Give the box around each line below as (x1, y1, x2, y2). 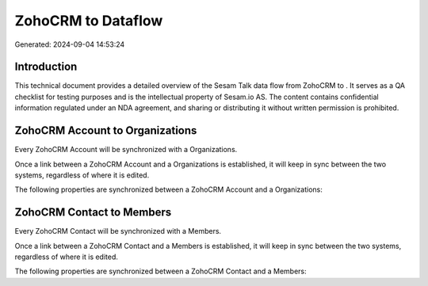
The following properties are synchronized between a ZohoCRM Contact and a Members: (14, 266, 307, 276)
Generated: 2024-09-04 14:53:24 (14, 40, 125, 49)
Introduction (14, 60, 78, 74)
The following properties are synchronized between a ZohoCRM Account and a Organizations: (14, 185, 323, 194)
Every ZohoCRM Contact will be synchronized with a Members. (14, 227, 222, 236)
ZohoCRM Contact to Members (14, 206, 172, 219)
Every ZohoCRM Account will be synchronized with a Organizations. (14, 145, 238, 154)
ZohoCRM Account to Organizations (14, 124, 197, 138)
